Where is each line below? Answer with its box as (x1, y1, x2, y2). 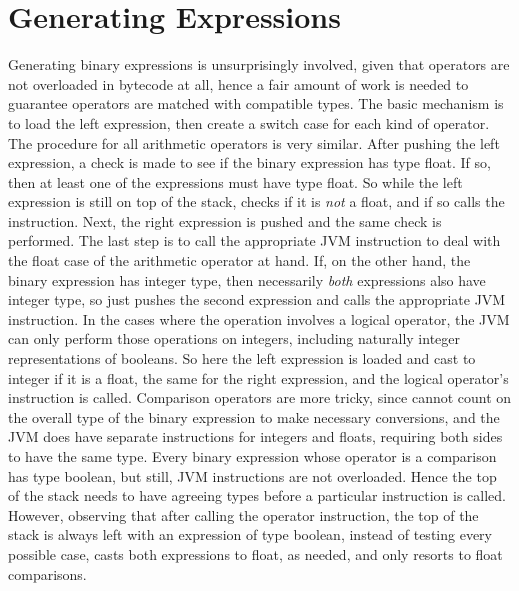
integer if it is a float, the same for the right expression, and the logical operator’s (8, 367, 509, 388)
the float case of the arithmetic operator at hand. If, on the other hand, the (8, 250, 471, 271)
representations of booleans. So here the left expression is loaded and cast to (8, 348, 476, 369)
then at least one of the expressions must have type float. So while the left (8, 171, 463, 192)
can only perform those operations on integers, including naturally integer (8, 328, 461, 349)
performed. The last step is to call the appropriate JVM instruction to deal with (8, 230, 501, 251)
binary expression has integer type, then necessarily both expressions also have (8, 269, 486, 290)
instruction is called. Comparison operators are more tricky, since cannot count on (8, 387, 512, 408)
